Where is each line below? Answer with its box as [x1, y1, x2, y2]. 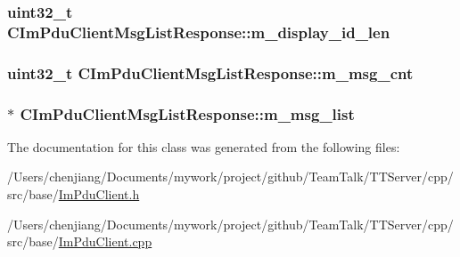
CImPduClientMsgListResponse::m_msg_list [20, 102, 355, 124]
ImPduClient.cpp [58, 232, 152, 251]
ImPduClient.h [58, 185, 140, 204]
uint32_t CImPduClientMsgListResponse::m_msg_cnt [7, 61, 414, 84]
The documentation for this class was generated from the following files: [7, 137, 400, 156]
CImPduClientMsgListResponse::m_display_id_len [7, 20, 390, 43]
